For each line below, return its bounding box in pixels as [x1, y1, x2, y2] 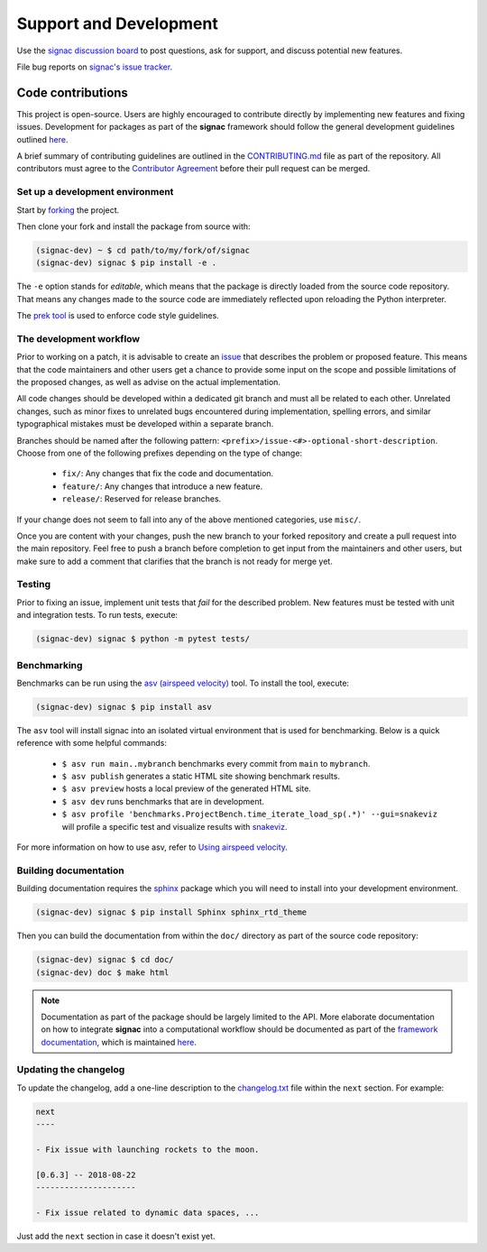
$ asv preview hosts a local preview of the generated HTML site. [61, 783, 311, 794]
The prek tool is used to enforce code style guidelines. [16, 310, 220, 321]
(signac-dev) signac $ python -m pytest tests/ [35, 634, 250, 644]
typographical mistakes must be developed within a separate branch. [16, 419, 274, 429]
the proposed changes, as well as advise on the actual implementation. [16, 377, 281, 387]
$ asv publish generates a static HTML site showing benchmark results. [61, 771, 340, 782]
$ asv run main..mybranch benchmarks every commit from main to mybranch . [61, 758, 371, 769]
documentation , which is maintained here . [41, 1036, 198, 1047]
